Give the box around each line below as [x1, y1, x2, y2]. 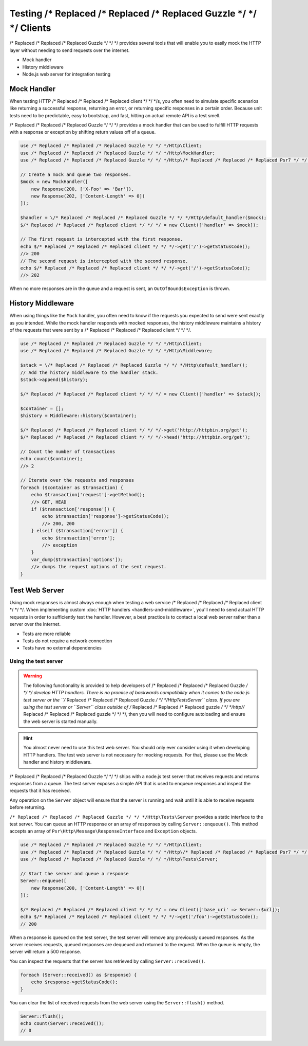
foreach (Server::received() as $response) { [20, 972, 137, 978]
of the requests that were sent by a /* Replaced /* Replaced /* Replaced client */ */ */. [9, 327, 191, 333]
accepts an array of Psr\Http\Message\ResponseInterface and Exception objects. [9, 828, 197, 834]
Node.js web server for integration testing [22, 71, 111, 77]
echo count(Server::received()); [20, 1020, 105, 1026]
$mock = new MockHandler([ [20, 179, 88, 185]
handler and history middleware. [23, 759, 92, 765]
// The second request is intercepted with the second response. [20, 258, 188, 264]
